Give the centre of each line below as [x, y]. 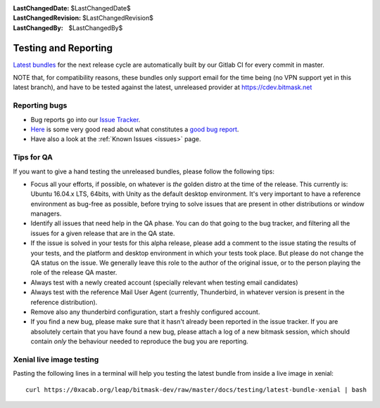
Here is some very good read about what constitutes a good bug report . [135, 129]
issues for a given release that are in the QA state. [103, 233]
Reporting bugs [40, 105]
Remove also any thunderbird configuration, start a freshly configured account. [145, 312]
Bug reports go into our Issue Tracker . [85, 119]
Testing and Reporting [63, 48]
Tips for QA [33, 157]
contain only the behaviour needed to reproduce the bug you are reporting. [140, 341]
